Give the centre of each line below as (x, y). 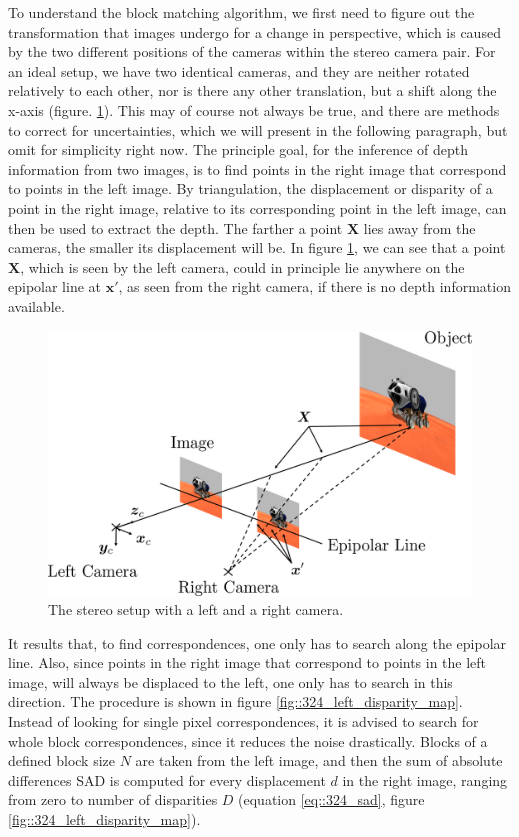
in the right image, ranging (425, 779)
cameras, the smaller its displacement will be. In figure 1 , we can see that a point (257, 247)
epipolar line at (55, 286)
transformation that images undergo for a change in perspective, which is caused (254, 31)
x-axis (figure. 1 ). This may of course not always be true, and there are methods (254, 109)
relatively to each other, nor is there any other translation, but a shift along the (252, 90)
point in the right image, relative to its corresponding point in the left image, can (257, 207)
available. (36, 305)
